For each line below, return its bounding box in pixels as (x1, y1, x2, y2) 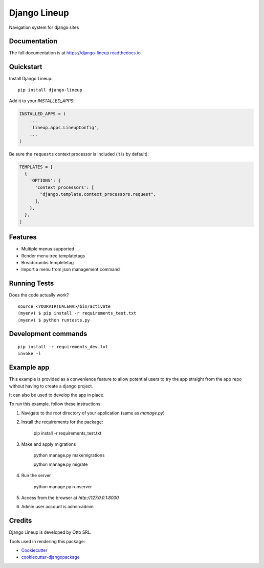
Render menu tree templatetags (21, 252, 85, 259)
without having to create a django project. (9, 383, 93, 389)
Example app (9, 364, 50, 372)
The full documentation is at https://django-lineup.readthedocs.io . (9, 50, 142, 56)
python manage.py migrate (33, 461, 88, 467)
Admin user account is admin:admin (21, 504, 94, 510)
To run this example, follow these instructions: (9, 401, 102, 407)
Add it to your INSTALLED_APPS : (9, 98, 75, 104)
